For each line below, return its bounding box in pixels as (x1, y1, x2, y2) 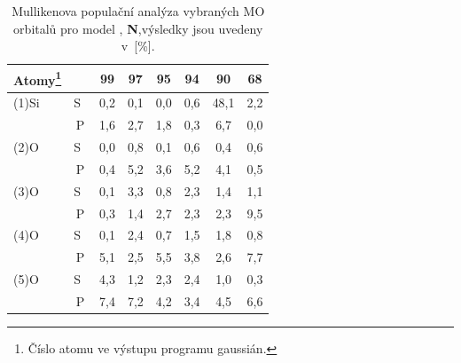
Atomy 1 (13, 67, 62, 89)
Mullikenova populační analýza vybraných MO (12, 2, 265, 20)
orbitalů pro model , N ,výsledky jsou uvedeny (13, 19, 263, 37)
